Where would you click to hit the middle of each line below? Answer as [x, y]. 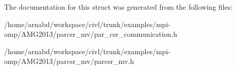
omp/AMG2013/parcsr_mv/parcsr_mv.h [69, 61]
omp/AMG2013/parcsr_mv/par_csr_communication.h [91, 34]
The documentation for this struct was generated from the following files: [119, 7]
